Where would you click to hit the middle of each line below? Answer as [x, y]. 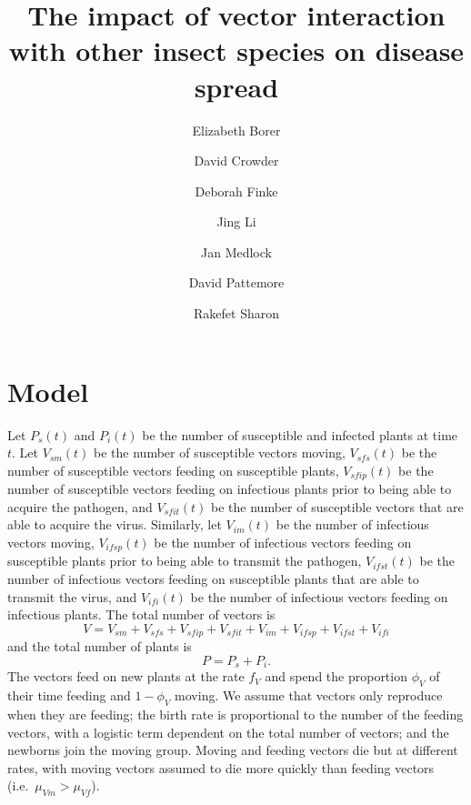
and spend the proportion [336, 676]
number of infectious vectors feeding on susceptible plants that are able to [213, 579]
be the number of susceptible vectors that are [337, 506]
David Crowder [236, 161]
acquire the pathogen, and [80, 506]
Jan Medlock [236, 252]
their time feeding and [69, 695]
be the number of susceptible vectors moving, [220, 453]
